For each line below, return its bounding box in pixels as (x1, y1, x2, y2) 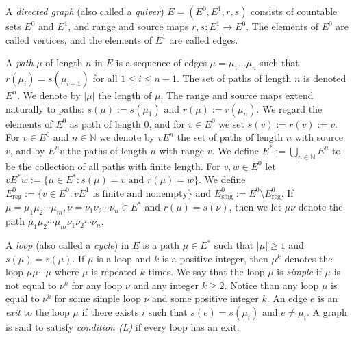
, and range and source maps (68, 19, 189, 33)
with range (159, 143, 204, 157)
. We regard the (256, 101, 323, 116)
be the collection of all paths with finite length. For (5, 159, 220, 173)
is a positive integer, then (162, 251, 268, 265)
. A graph (306, 305, 347, 319)
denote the (298, 200, 343, 214)
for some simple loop (54, 291, 141, 306)
